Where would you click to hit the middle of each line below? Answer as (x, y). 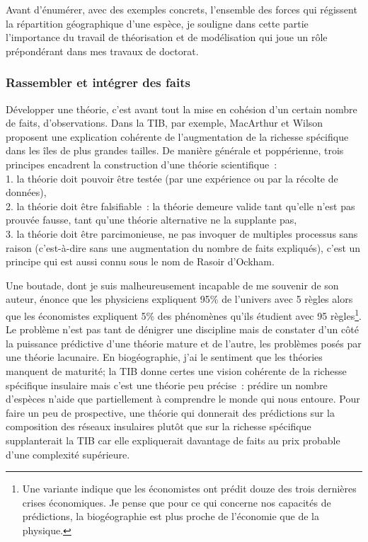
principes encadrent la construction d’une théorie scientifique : (142, 164)
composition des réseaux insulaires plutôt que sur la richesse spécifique (159, 426)
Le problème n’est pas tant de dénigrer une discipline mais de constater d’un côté (182, 329)
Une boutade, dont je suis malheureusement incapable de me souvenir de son (172, 285)
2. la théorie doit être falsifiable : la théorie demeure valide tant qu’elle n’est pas (180, 206)
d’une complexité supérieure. (68, 454)
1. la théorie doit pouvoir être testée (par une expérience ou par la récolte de (172, 178)
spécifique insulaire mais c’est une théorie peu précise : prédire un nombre (167, 385)
